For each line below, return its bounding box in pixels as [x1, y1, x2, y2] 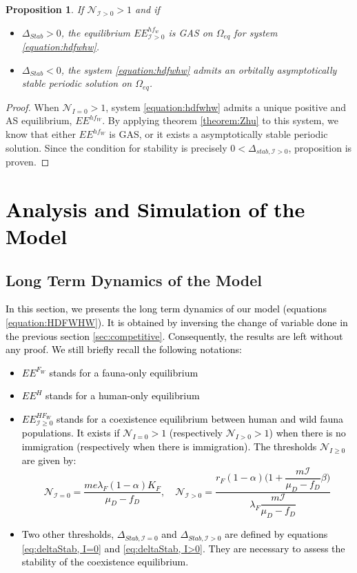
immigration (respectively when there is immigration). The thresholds [21, 439, 317, 454]
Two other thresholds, [21, 527, 114, 541]
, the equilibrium [61, 25, 130, 39]
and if [135, 2, 160, 16]
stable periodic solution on [21, 76, 132, 90]
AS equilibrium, [6, 113, 72, 128]
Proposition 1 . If [6, 2, 84, 16]
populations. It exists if [21, 425, 120, 440]
